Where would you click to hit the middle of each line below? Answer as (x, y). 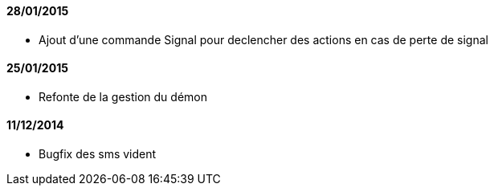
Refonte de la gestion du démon (123, 96)
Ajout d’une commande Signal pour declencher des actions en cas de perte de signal (263, 39)
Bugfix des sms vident (98, 154)
